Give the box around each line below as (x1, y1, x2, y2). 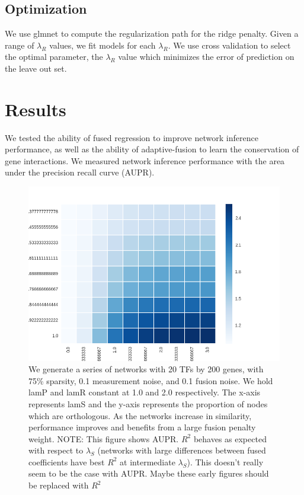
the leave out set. (5, 62, 67, 74)
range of (5, 39, 34, 51)
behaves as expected (193, 432, 267, 445)
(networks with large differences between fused (97, 444, 266, 456)
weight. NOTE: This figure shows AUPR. (28, 432, 179, 445)
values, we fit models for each (49, 39, 156, 51)
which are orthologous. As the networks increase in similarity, (28, 409, 252, 421)
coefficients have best (28, 455, 105, 468)
